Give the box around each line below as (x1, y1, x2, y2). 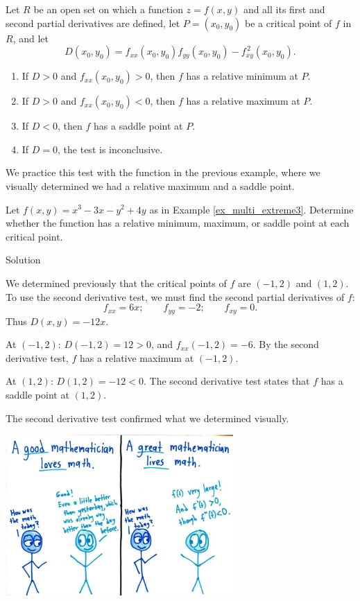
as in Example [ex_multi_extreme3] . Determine (149, 202, 354, 216)
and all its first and (243, 2, 325, 16)
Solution (6, 252, 41, 267)
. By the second (252, 337, 319, 351)
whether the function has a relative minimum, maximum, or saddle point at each (6, 216, 350, 230)
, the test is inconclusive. (58, 141, 163, 156)
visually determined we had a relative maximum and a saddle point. (6, 178, 295, 193)
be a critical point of (245, 15, 332, 30)
